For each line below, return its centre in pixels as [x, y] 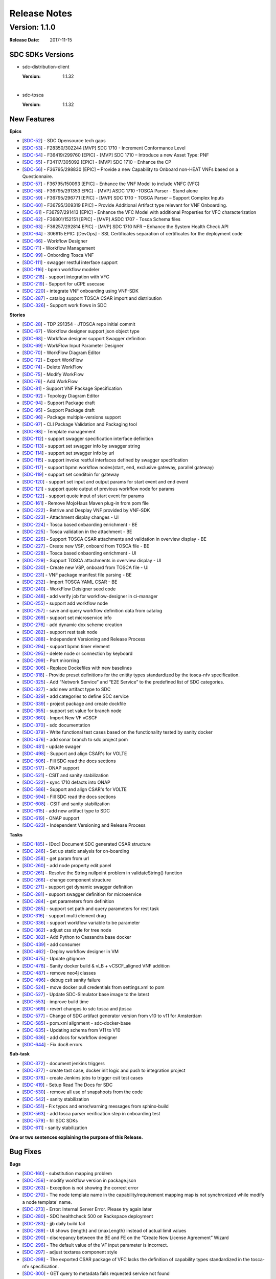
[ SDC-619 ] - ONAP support [51, 818]
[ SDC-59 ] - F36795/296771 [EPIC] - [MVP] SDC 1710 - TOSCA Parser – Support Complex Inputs [123, 198]
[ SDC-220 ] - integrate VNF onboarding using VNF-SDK [80, 291]
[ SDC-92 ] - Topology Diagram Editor [61, 395]
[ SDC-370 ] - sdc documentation [56, 725]
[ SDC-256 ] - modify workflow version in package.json [79, 1181]
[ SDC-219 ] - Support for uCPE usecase [63, 283]
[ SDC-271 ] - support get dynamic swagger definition [77, 887]
